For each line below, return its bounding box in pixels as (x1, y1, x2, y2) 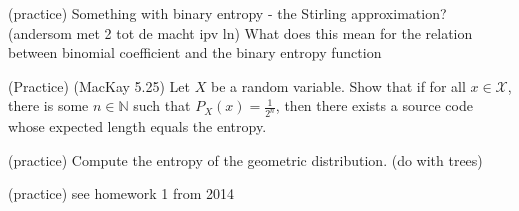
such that (133, 95, 191, 116)
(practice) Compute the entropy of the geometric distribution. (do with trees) (8, 149, 483, 170)
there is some (8, 95, 89, 116)
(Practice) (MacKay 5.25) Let (8, 75, 191, 96)
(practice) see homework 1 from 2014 (8, 183, 235, 204)
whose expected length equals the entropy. (8, 116, 267, 137)
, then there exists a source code (275, 95, 473, 116)
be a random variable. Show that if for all (210, 75, 466, 96)
